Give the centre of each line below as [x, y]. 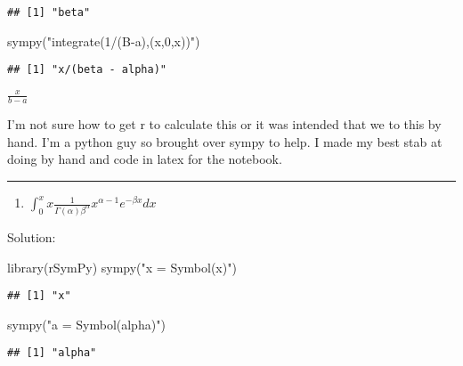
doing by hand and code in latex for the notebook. [145, 159]
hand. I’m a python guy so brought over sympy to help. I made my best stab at [225, 141]
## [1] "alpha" [52, 353]
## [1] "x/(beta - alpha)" [87, 70]
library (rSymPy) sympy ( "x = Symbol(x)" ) [122, 267]
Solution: [32, 236]
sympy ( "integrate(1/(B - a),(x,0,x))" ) [104, 41]
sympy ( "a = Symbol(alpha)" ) [86, 324]
